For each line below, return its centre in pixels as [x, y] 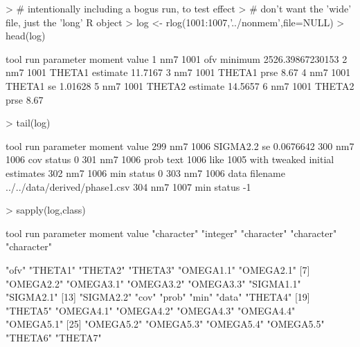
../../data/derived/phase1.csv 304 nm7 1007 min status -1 [128, 186]
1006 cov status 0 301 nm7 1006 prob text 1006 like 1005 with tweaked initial [170, 159]
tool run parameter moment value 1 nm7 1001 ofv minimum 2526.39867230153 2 [177, 58]
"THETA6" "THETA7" [54, 337]
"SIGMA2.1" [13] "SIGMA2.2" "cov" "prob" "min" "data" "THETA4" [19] [158, 297]
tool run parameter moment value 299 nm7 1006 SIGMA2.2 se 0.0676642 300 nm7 [180, 146]
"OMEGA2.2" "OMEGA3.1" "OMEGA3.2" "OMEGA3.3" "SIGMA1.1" [153, 283]
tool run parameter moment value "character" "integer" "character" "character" [171, 233]
